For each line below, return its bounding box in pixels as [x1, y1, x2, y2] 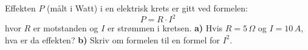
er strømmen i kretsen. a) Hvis [108, 22, 223, 34]
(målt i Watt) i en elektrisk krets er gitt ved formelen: [47, 2, 248, 14]
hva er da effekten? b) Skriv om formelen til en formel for [5, 33, 220, 46]
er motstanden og [33, 22, 98, 34]
